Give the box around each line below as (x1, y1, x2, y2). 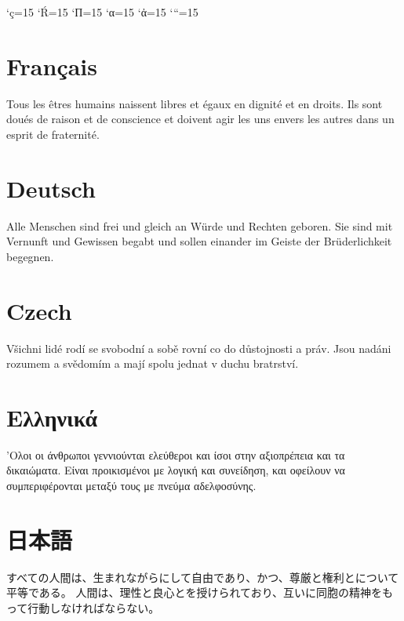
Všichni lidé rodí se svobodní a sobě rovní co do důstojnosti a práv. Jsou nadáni (6, 340, 391, 356)
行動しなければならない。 (27, 599, 160, 616)
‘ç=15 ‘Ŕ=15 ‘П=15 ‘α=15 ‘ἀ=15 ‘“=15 (6, 4, 198, 20)
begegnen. (6, 248, 54, 264)
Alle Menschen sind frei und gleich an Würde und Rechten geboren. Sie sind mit (6, 217, 393, 234)
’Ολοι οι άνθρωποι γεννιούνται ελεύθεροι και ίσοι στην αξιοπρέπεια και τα (6, 446, 345, 463)
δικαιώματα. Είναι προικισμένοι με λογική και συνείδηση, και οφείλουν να (6, 462, 345, 478)
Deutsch (6, 172, 96, 204)
